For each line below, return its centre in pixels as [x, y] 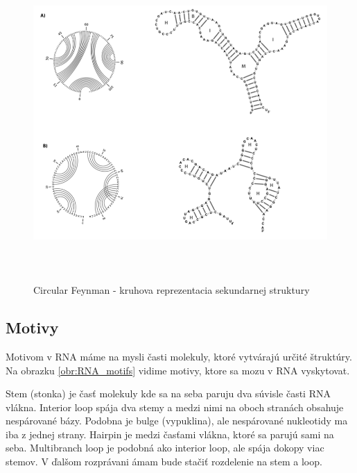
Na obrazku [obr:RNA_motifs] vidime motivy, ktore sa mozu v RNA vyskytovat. [178, 370]
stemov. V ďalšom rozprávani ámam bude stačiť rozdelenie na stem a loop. [164, 462]
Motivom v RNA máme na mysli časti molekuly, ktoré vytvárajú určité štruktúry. [179, 356]
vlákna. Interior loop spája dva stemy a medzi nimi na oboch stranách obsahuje [175, 407]
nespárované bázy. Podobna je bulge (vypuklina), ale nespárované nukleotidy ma [177, 421]
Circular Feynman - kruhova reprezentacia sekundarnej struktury [172, 290]
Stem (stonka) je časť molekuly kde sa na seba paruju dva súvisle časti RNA [168, 393]
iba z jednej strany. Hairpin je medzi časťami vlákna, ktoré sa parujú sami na [170, 434]
